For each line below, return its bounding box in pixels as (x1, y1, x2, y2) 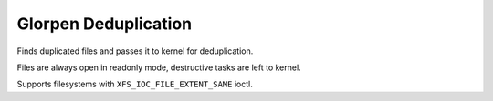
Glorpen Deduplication (16, 14, 193, 34)
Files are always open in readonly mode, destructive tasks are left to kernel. (16, 62, 301, 73)
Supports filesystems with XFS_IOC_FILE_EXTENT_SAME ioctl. (16, 78, 253, 90)
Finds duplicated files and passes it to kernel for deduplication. (16, 45, 254, 56)
